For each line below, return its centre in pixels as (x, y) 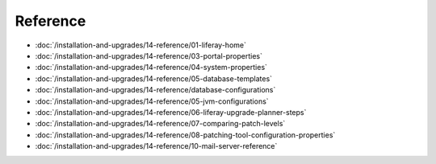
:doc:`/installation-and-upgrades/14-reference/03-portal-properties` (149, 55)
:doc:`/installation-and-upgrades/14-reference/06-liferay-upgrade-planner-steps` (171, 112)
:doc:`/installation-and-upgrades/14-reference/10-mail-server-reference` (156, 146)
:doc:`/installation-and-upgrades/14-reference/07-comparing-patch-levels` (160, 124)
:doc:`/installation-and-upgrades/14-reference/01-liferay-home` (140, 45)
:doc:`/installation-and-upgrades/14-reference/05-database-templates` (154, 78)
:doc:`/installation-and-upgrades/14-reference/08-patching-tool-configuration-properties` (185, 135)
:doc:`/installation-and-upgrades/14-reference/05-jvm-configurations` (152, 101)
